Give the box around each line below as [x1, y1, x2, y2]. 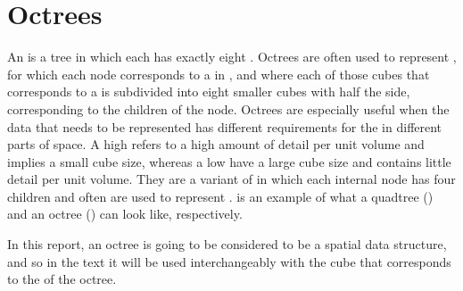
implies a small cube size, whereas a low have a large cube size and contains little [7, 152, 451, 170]
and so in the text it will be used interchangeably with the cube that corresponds [7, 252, 451, 270]
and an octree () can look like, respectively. [7, 204, 243, 223]
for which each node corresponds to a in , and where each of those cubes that [7, 64, 430, 83]
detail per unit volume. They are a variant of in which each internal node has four [7, 170, 456, 188]
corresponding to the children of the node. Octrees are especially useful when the [7, 99, 450, 118]
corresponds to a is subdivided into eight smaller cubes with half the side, [7, 82, 410, 101]
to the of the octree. [7, 270, 117, 288]
